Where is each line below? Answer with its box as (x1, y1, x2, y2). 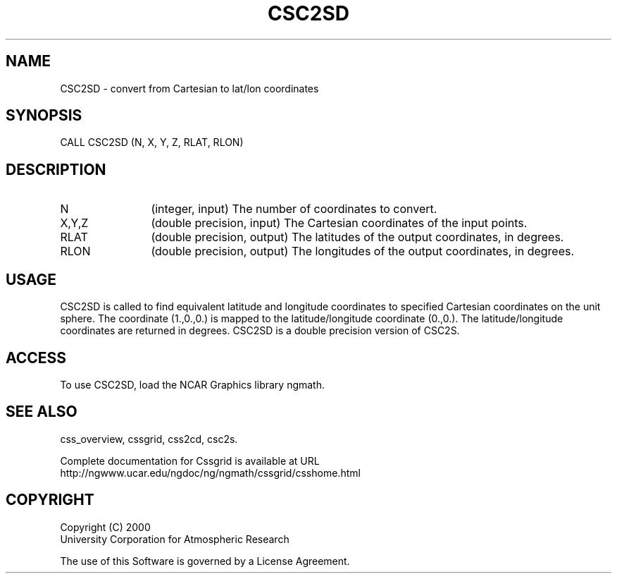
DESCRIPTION (6, 160, 106, 178)
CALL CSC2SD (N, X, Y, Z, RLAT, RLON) (60, 136, 244, 149)
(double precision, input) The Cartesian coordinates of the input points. (151, 216, 528, 231)
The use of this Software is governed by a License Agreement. (60, 554, 350, 567)
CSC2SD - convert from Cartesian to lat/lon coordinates (60, 82, 319, 95)
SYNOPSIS (6, 106, 82, 125)
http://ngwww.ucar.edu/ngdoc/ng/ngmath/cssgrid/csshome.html (60, 466, 361, 479)
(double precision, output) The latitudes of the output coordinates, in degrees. (151, 230, 564, 245)
